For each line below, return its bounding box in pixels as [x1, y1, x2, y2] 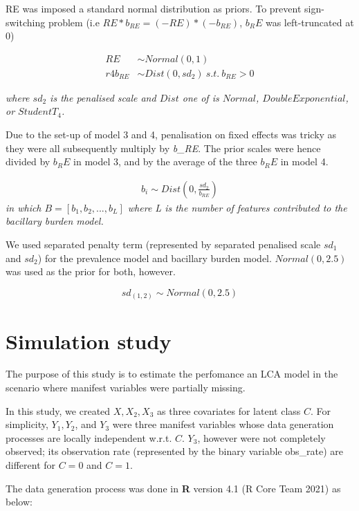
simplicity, [6, 417, 48, 431]
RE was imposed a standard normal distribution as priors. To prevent [6, 1, 302, 15]
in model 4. [280, 154, 329, 169]
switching [6, 15, 46, 29]
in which [6, 200, 42, 214]
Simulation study [6, 326, 172, 355]
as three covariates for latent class [157, 403, 301, 418]
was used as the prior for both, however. [6, 264, 176, 279]
